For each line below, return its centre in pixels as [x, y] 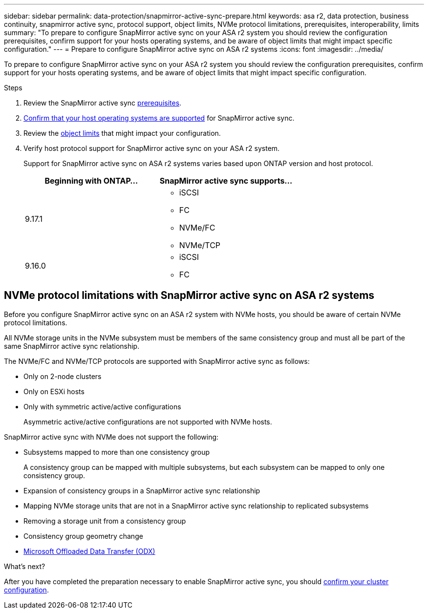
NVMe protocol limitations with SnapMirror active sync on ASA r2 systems [189, 296]
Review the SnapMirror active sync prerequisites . [103, 103]
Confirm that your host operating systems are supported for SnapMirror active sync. [159, 118]
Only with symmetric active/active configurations [102, 406]
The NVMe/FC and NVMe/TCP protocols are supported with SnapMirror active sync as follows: [157, 361]
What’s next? [25, 566]
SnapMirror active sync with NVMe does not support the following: [111, 437]
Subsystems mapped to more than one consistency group [117, 452]
